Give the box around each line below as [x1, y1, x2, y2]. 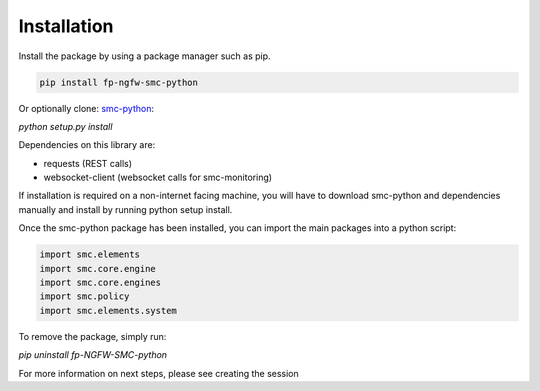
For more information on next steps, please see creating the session [18, 367, 299, 379]
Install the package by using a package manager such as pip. [18, 50, 271, 62]
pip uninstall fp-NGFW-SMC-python [18, 349, 168, 361]
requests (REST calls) [43, 157, 133, 169]
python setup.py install [18, 120, 113, 132]
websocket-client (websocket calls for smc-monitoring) [43, 171, 273, 184]
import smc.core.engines [39, 277, 162, 289]
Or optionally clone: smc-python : [18, 102, 155, 114]
